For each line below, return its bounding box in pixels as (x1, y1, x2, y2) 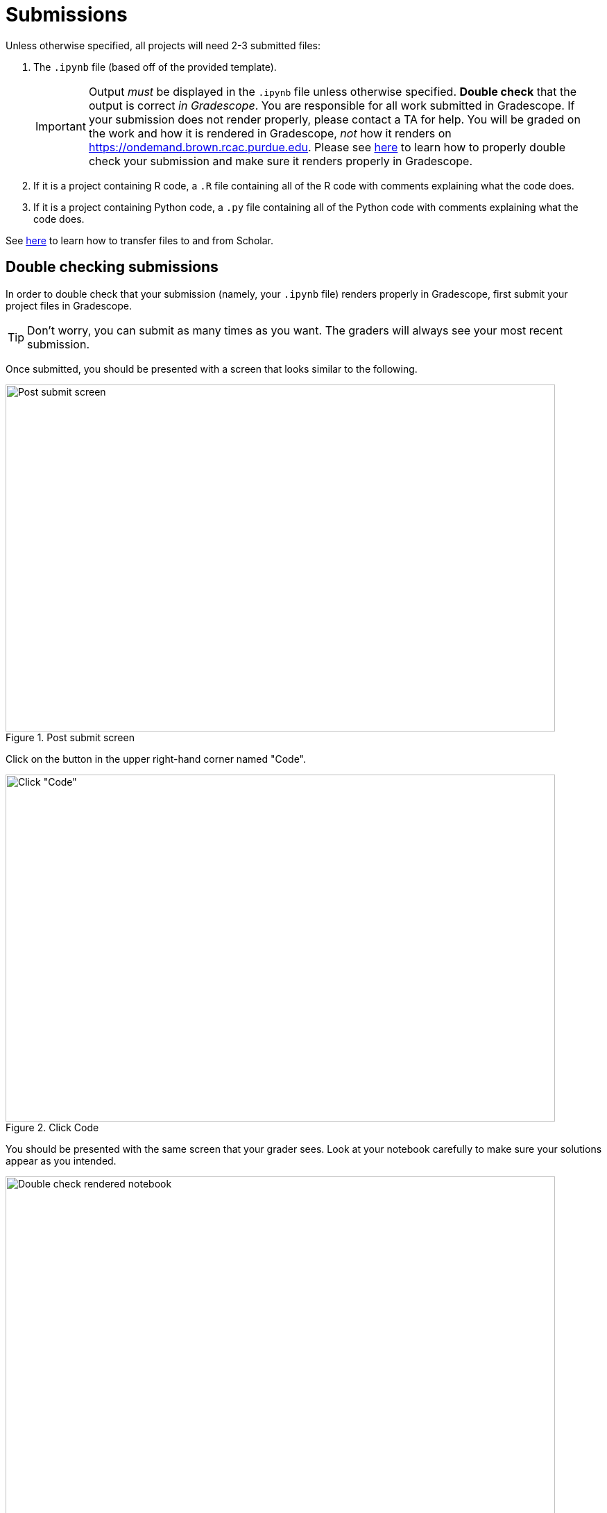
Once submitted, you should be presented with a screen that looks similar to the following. (6, 362, 418, 375)
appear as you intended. (6, 1154, 117, 1167)
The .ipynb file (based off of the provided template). (33, 60, 277, 73)
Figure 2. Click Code (6, 1121, 99, 1133)
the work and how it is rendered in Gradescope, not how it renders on (88, 126, 452, 140)
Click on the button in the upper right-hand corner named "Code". (6, 752, 307, 765)
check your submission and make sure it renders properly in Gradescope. (88, 153, 473, 168)
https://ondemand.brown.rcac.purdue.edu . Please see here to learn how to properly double (88, 140, 565, 154)
